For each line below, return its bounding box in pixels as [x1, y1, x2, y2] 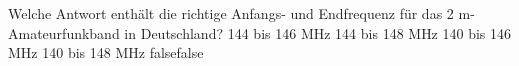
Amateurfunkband [8, 22, 120, 43]
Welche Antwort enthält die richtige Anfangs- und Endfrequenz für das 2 [8, 3, 454, 23]
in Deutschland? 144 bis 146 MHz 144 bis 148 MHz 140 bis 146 [124, 22, 512, 43]
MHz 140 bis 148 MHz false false [8, 42, 204, 63]
